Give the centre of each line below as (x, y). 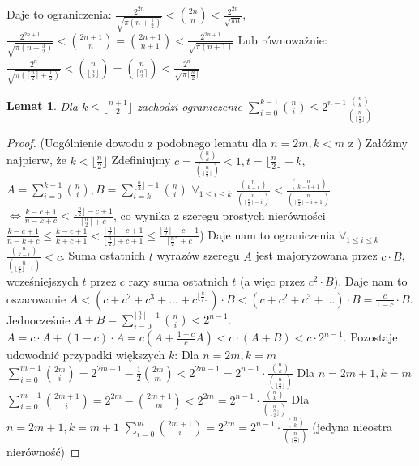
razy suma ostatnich (178, 281)
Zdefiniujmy (141, 160)
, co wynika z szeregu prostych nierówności (219, 215)
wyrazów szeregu (198, 255)
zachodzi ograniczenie (190, 106)
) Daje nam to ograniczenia (267, 234)
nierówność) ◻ (43, 452)
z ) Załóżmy (378, 142)
